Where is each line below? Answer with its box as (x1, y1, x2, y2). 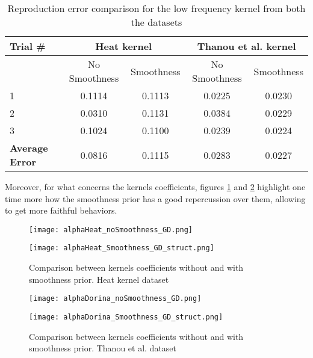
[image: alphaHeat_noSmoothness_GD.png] (29, 225, 193, 234)
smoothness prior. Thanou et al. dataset (29, 342, 176, 354)
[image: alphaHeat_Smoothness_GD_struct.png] (29, 244, 214, 253)
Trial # (10, 39, 46, 53)
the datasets (131, 15, 182, 29)
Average (10, 141, 48, 155)
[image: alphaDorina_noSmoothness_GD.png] (29, 294, 202, 303)
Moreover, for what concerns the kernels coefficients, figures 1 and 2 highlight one (5, 181, 306, 193)
